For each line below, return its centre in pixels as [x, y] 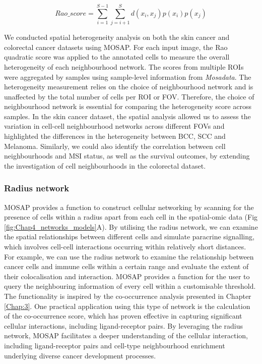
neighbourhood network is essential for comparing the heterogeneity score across [128, 106]
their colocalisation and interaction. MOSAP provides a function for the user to [127, 276]
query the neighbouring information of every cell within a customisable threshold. [130, 286]
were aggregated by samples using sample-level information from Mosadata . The [128, 76]
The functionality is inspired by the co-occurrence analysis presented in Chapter [128, 296]
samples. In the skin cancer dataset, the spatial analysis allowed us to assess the [127, 116]
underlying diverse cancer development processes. [80, 355]
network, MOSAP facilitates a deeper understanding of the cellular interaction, [126, 335]
